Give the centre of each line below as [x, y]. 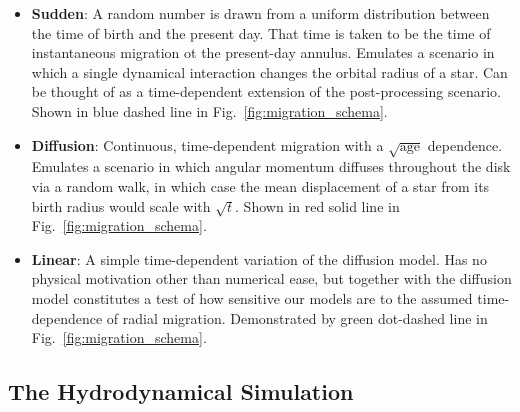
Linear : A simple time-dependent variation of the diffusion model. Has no [259, 258]
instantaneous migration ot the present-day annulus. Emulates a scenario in [263, 52]
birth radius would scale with [121, 205]
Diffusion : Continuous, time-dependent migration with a [207, 144]
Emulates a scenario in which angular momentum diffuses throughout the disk [271, 166]
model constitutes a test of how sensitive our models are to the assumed [252, 298]
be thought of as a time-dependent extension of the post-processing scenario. [266, 91]
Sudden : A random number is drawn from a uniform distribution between [260, 13]
